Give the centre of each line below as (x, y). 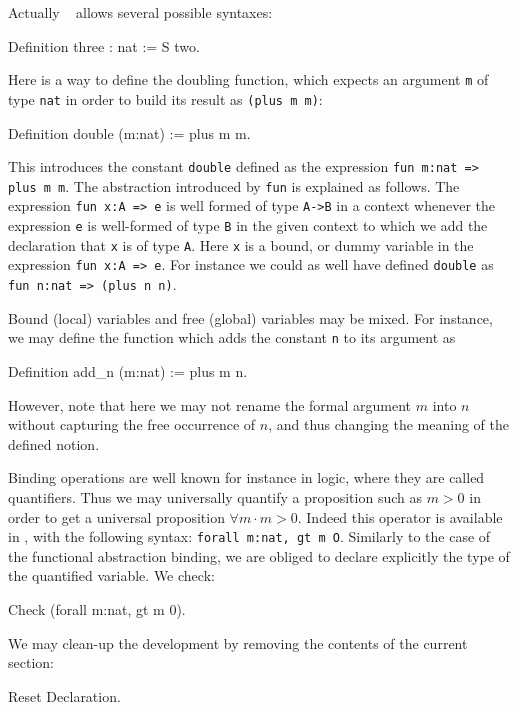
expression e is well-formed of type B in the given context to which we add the (248, 225)
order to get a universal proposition (116, 516)
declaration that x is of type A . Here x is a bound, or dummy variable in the (241, 244)
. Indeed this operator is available (400, 516)
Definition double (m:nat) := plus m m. (129, 132)
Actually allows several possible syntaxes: (140, 12)
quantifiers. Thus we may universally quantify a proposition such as (215, 496)
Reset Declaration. (64, 695)
